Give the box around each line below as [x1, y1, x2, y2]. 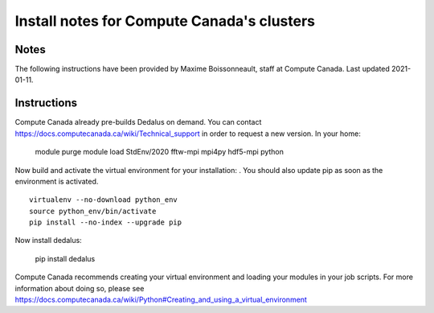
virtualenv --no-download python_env [29, 196, 178, 204]
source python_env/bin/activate [29, 206, 157, 216]
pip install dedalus [35, 253, 96, 263]
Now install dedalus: [14, 236, 82, 245]
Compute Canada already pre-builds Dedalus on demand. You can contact [14, 117, 262, 127]
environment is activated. [14, 176, 99, 186]
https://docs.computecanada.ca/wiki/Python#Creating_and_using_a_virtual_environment [14, 294, 307, 305]
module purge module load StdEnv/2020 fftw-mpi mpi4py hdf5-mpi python [35, 147, 285, 157]
